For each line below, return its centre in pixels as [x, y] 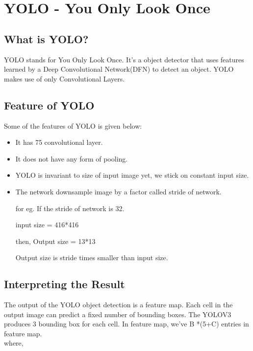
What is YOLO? [46, 39]
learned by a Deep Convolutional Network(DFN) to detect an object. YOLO [119, 69]
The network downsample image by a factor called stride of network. [118, 191]
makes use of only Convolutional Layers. [64, 78]
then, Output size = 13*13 [55, 241]
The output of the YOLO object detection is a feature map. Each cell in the [118, 305]
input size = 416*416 [47, 225]
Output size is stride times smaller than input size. [92, 257]
